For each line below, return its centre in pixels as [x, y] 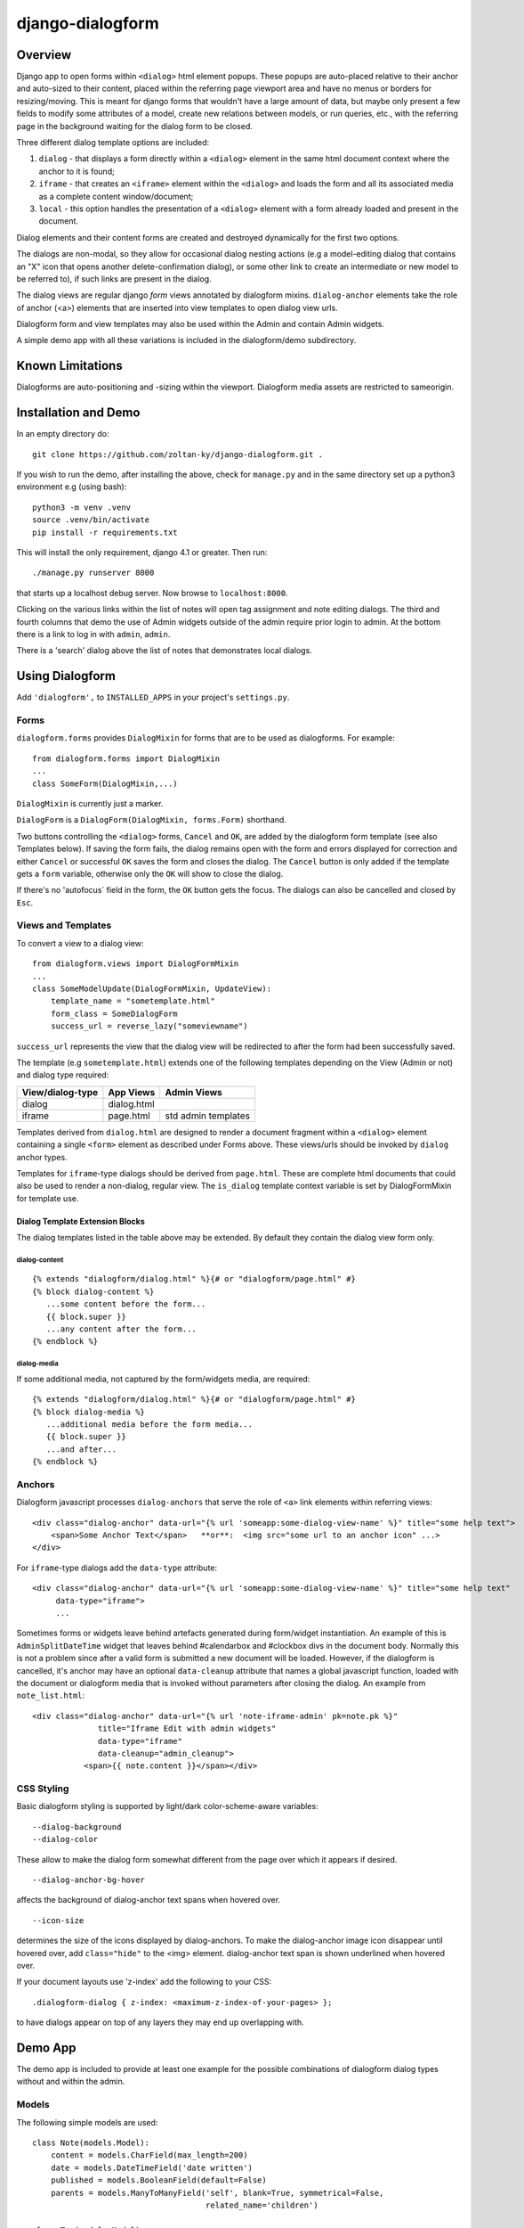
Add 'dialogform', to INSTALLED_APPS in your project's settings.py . [153, 697]
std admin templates [208, 1116]
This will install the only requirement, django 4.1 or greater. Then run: [142, 553]
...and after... [81, 1449]
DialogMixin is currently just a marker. [90, 803]
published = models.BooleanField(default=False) [158, 2180]
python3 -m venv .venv [82, 507]
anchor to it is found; [77, 171]
